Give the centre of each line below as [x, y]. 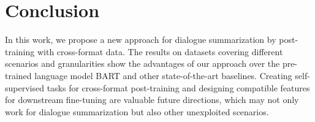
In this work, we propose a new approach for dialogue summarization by [141, 40]
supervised [25, 87]
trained [18, 75]
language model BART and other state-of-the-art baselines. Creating [163, 75]
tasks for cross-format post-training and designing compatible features [178, 87]
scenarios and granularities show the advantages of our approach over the [142, 63]
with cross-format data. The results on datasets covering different [160, 51]
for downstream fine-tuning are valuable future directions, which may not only [152, 100]
